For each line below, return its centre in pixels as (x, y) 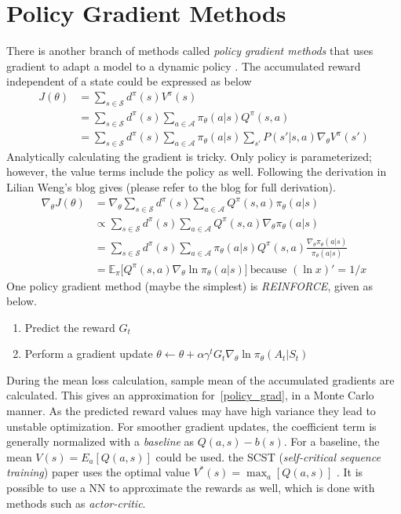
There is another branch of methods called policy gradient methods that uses (190, 51)
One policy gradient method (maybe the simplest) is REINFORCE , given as (190, 285)
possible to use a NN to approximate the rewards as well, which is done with (191, 488)
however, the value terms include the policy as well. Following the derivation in (197, 171)
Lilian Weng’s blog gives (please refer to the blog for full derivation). (171, 187)
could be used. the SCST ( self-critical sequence (268, 456)
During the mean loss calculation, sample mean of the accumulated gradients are (200, 379)
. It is (350, 472)
